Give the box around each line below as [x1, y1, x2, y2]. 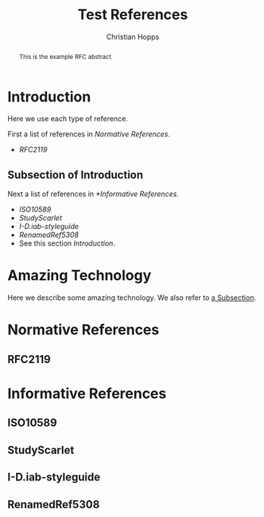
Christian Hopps [106, 32, 160, 41]
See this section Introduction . [18, 239, 116, 248]
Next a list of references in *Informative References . [7, 189, 180, 199]
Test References [77, 6, 188, 24]
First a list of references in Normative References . [7, 129, 171, 139]
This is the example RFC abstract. [18, 52, 113, 61]
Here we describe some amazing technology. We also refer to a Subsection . [7, 293, 256, 302]
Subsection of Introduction [7, 168, 144, 181]
